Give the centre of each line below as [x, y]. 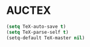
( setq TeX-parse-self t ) [37, 32]
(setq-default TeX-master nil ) [46, 38]
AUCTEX [29, 11]
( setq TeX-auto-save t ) [36, 27]
